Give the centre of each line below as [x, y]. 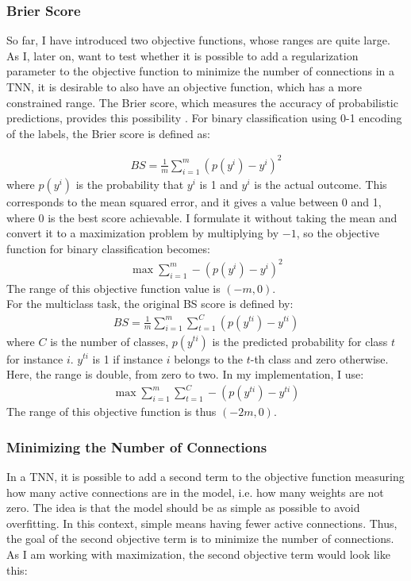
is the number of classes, [109, 341]
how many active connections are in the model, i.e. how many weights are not [195, 492]
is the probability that [130, 184]
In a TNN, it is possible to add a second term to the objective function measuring [205, 477]
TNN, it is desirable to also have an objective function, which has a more [184, 87]
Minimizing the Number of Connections [137, 446]
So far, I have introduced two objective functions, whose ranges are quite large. [198, 40]
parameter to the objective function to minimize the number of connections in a [201, 71]
